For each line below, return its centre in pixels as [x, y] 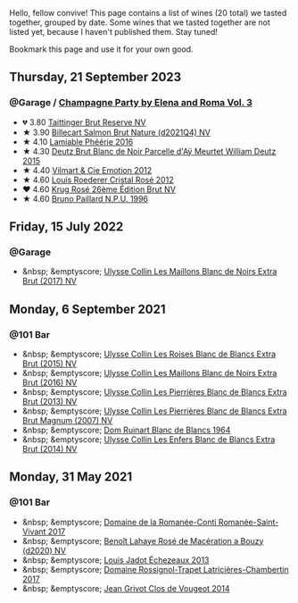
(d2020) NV [44, 550]
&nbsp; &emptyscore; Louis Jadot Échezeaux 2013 [116, 560]
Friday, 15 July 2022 [66, 227]
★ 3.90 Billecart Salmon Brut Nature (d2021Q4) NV [116, 132]
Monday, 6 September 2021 [87, 309]
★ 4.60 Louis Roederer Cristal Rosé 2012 [98, 180]
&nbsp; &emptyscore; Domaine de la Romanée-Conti [119, 522]
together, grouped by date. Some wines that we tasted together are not [140, 22]
